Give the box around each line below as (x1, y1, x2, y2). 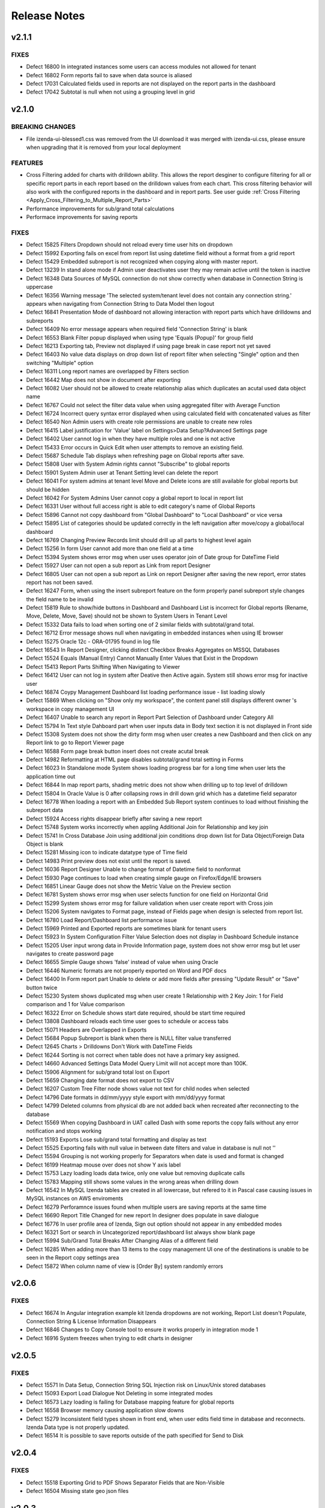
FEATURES (11, 159, 43, 167)
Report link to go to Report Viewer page (26, 739, 125, 746)
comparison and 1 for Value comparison (26, 1001, 125, 1008)
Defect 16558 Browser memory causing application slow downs (26, 1407, 184, 1414)
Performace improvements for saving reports (26, 214, 138, 221)
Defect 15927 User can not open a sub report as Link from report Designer (26, 562, 211, 569)
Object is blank (26, 840, 63, 847)
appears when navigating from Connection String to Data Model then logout (26, 300, 215, 307)
